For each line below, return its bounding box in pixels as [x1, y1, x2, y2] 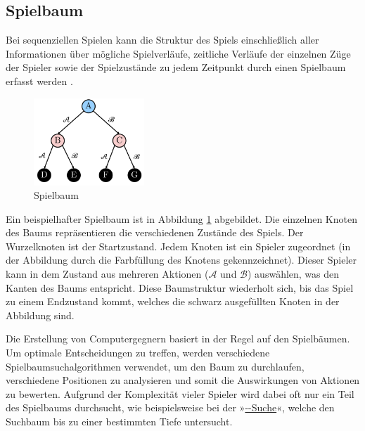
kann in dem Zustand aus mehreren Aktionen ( [6, 266, 209, 281]
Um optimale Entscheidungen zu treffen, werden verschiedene [6, 345, 270, 360]
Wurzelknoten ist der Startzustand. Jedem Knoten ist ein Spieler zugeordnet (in [6, 238, 351, 253]
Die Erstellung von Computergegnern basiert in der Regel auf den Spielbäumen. [6, 331, 350, 346]
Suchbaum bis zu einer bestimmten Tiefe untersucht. [6, 414, 233, 428]
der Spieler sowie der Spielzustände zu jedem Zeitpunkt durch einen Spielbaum [6, 60, 346, 75]
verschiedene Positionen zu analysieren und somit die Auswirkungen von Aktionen [6, 373, 360, 387]
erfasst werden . [6, 73, 73, 88]
